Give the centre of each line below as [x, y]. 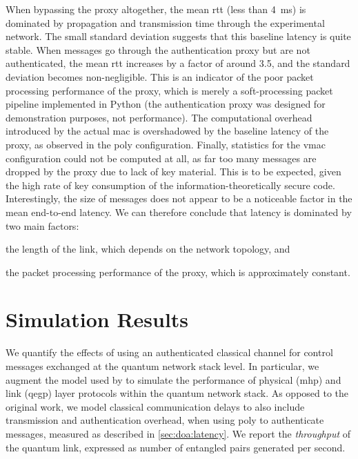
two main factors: [42, 225]
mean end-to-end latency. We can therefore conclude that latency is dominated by [179, 212]
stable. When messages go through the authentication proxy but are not [158, 49]
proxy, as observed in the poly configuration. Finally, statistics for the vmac [166, 144]
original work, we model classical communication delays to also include [155, 406]
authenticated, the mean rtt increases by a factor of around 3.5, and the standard [178, 63]
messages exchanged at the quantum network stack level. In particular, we [162, 366]
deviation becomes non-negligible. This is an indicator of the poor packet [160, 76]
